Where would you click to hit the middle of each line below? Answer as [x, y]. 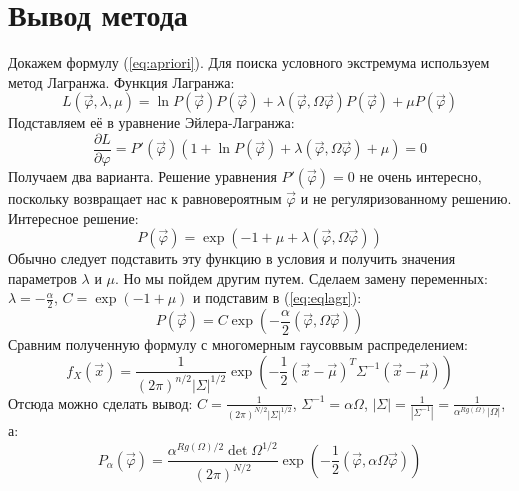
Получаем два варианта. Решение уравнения [142, 175]
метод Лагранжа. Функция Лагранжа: [121, 81]
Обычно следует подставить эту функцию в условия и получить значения [232, 258]
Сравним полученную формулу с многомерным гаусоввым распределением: [238, 344]
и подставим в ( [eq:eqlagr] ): [277, 297]
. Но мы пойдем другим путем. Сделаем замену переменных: [301, 277]
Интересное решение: [73, 217]
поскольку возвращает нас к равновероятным [145, 197]
